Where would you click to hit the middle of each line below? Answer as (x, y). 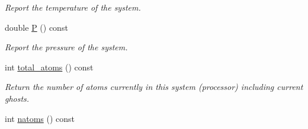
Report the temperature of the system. (73, 7)
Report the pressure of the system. (66, 47)
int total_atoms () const (49, 67)
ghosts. (17, 98)
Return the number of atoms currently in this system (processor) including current (154, 87)
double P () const (36, 27)
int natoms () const (40, 118)
